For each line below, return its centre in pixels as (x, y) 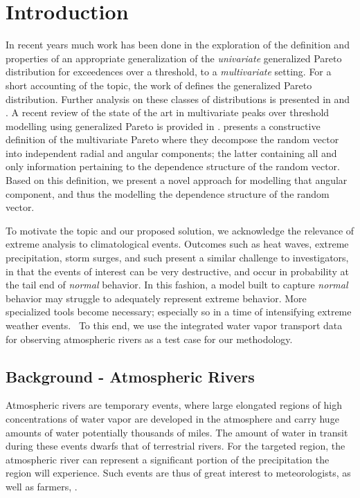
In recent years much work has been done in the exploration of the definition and (178, 45)
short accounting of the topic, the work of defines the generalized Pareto (159, 85)
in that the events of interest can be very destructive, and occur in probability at (177, 271)
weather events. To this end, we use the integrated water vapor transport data (174, 325)
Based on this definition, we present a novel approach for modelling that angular (177, 180)
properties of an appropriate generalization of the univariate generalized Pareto (174, 58)
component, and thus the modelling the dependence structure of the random (168, 193)
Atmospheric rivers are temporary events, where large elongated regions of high (174, 405)
